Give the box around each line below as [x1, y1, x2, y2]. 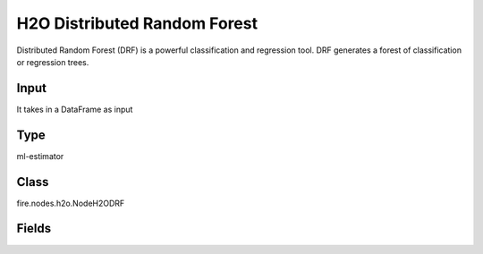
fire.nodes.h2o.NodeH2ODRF [16, 198, 125, 208]
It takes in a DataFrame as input [16, 104, 133, 114]
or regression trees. [16, 56, 89, 67]
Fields [16, 221, 52, 236]
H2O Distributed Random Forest [16, 13, 258, 33]
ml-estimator [16, 150, 64, 161]
